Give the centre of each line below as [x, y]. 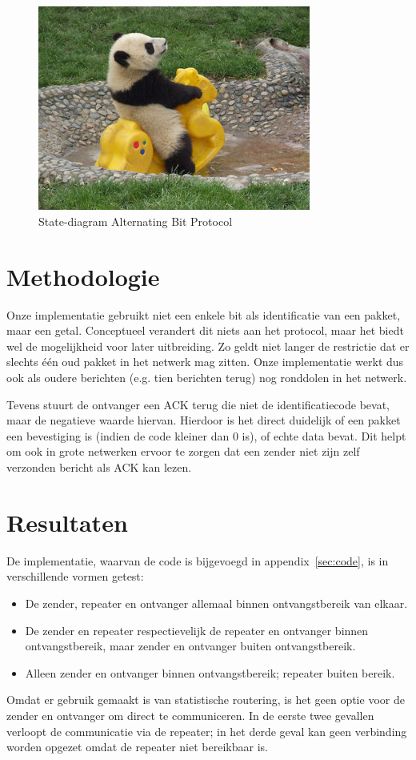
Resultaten [67, 522]
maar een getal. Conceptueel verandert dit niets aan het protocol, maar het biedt [205, 330]
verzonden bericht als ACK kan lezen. [99, 467]
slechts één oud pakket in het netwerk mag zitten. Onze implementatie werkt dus [205, 362]
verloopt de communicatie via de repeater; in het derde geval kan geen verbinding [207, 731]
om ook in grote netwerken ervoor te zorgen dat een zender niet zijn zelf [183, 451]
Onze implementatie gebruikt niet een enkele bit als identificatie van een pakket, [204, 314]
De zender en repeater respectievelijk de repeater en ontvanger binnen [197, 630]
